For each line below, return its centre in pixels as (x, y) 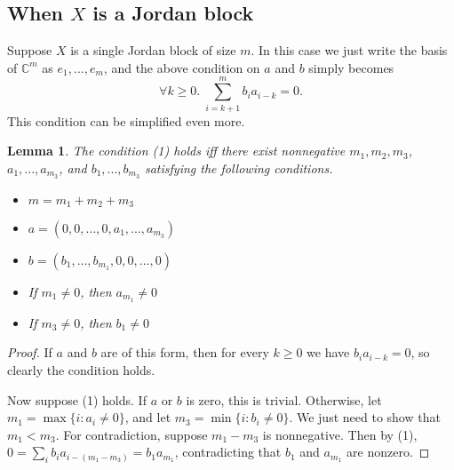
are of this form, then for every (185, 352)
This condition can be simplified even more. (126, 120)
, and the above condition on (182, 67)
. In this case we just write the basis (349, 50)
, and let (148, 417)
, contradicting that (228, 452)
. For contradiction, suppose (131, 434)
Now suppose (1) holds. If (77, 399)
